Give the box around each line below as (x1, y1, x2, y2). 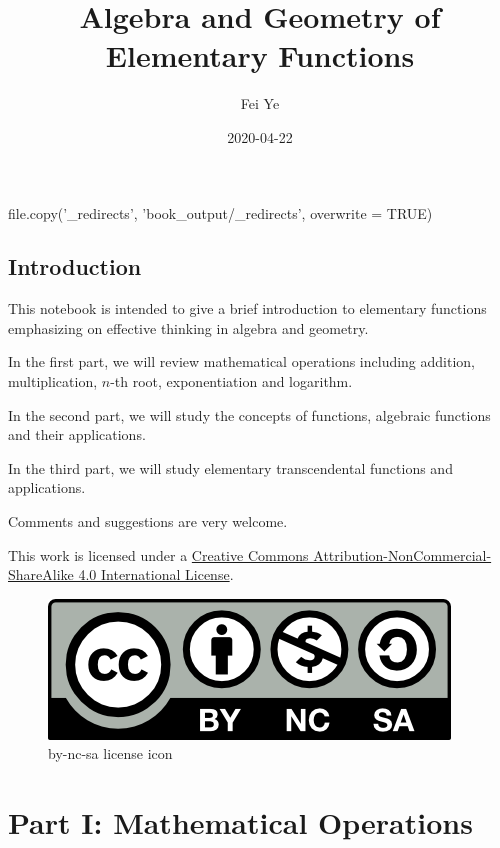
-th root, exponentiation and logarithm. (110, 371, 353, 392)
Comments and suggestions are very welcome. (8, 511, 288, 532)
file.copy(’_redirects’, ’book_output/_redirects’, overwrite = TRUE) (8, 202, 433, 223)
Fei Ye (240, 93, 280, 114)
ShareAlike (8, 564, 74, 585)
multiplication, (8, 371, 98, 392)
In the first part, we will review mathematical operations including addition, (8, 351, 476, 372)
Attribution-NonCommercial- (313, 544, 492, 565)
